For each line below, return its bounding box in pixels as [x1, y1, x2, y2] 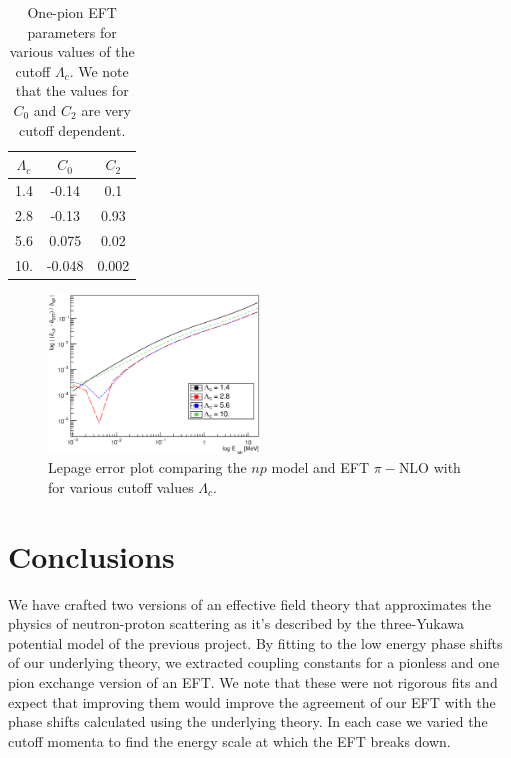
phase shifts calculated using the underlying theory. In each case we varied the [8, 711, 488, 732]
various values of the [9, 41, 135, 62]
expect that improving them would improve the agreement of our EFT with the [8, 691, 496, 712]
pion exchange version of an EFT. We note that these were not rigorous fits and [8, 671, 498, 692]
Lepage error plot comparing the [48, 457, 247, 478]
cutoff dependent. [19, 119, 126, 140]
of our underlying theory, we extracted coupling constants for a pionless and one [8, 652, 500, 673]
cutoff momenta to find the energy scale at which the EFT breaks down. [8, 730, 451, 751]
